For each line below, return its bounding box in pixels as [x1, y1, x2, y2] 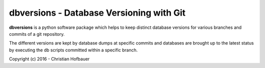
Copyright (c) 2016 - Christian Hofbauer [9, 56, 90, 62]
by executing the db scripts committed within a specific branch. [9, 47, 138, 53]
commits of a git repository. [9, 31, 65, 37]
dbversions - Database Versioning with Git [9, 7, 186, 18]
